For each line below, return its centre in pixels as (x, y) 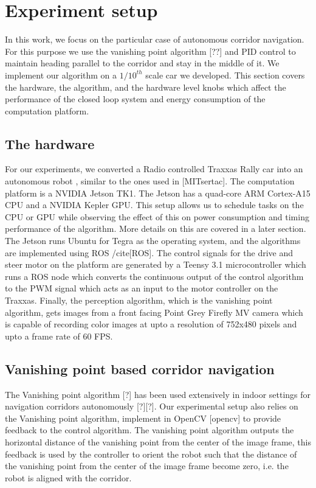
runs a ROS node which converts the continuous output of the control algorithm (154, 276)
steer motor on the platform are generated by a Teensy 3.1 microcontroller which (156, 264)
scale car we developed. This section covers (225, 75)
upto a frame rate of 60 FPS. (59, 336)
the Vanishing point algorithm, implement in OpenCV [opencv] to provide (143, 418)
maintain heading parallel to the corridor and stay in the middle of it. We (142, 63)
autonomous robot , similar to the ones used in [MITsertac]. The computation (150, 181)
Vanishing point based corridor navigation (140, 368)
